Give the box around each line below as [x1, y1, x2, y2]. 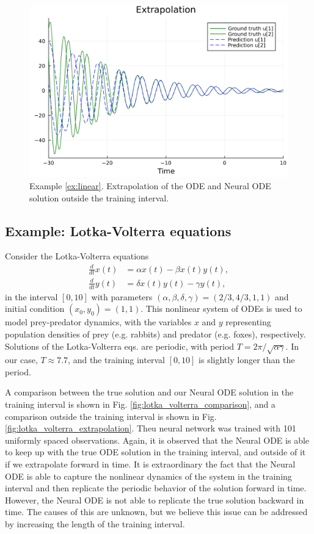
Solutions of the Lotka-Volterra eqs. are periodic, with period [5, 339, 235, 352]
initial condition [5, 302, 65, 315]
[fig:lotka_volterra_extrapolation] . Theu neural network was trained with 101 [5, 422, 296, 435]
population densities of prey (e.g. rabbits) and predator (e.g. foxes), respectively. [5, 327, 306, 340]
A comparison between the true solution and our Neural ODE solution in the [5, 386, 294, 399]
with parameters [91, 290, 153, 303]
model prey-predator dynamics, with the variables [5, 316, 192, 328]
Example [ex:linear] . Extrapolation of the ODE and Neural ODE [29, 179, 271, 192]
